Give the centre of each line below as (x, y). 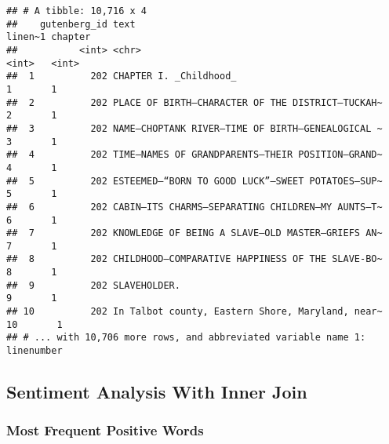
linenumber (35, 351)
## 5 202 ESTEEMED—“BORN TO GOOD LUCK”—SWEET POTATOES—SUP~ (194, 181)
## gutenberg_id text (71, 24)
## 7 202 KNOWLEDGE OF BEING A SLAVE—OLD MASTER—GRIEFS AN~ (194, 233)
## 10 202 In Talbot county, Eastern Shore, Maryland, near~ (194, 312)
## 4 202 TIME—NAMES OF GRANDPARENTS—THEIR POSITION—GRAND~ (194, 155)
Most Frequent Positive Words (105, 430)
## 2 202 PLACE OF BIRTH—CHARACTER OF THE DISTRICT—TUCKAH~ (194, 102)
